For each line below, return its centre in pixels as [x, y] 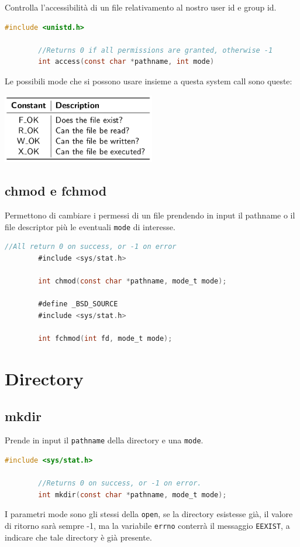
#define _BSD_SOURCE [78, 304]
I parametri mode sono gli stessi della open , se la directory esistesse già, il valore [149, 514]
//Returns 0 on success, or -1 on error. [120, 483]
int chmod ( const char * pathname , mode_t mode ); [132, 281]
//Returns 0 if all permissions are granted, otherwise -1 [156, 50]
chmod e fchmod [56, 191]
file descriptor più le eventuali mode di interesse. [90, 226]
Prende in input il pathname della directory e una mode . [104, 440]
